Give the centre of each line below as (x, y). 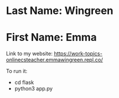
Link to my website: (29, 54)
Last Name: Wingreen (60, 11)
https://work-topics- (78, 54)
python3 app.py (34, 89)
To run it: (17, 71)
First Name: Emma (52, 38)
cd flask (24, 82)
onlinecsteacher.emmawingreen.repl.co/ (55, 60)
